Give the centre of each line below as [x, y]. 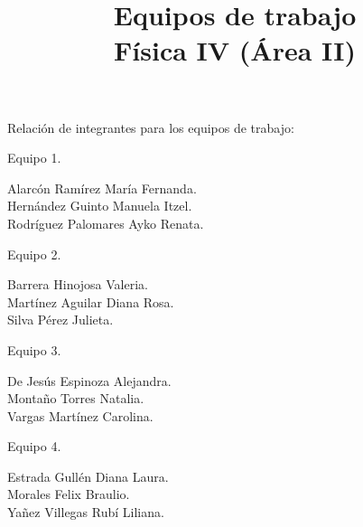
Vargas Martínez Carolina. [80, 415]
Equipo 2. [34, 254]
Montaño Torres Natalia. [76, 398]
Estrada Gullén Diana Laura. [88, 476]
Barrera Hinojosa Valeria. [78, 284]
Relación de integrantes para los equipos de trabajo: [151, 127]
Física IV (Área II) [235, 50]
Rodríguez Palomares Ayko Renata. [106, 223]
